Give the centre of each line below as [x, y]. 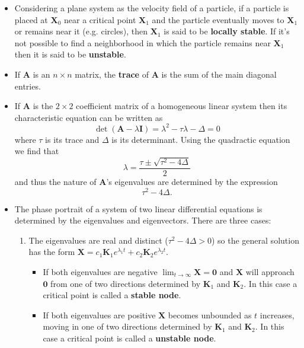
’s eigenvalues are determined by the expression [192, 181]
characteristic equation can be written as [89, 117]
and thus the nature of [55, 181]
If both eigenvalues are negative [100, 271]
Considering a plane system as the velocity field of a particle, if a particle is [152, 8]
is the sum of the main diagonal [219, 74]
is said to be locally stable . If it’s [227, 31]
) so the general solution [255, 240]
